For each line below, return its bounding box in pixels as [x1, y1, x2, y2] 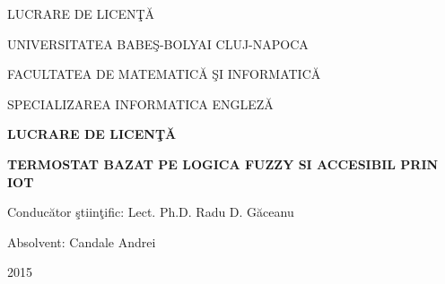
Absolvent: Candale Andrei [7, 232, 156, 251]
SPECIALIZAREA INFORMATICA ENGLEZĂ [7, 94, 274, 113]
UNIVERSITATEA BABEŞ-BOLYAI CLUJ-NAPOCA [7, 34, 309, 53]
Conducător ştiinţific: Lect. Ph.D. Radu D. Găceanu [7, 202, 294, 221]
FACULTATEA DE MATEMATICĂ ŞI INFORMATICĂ [7, 65, 321, 83]
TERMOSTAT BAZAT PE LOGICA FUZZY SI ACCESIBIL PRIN [7, 154, 439, 173]
